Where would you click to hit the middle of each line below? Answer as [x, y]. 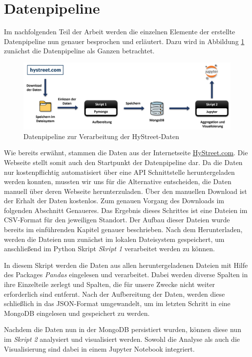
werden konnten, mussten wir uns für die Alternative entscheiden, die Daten [118, 181]
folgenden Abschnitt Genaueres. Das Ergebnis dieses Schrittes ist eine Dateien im [126, 210]
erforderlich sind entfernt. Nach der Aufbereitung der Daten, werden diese [115, 294]
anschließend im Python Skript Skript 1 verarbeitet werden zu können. [110, 249]
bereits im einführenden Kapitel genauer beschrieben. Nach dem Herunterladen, [123, 229]
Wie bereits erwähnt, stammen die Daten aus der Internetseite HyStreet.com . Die [126, 153]
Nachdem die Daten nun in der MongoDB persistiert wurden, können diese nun [123, 329]
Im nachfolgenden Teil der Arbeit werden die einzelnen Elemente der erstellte [120, 32]
